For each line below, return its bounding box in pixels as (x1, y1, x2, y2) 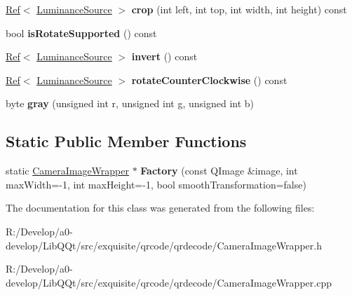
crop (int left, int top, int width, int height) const (131, 2, 347, 16)
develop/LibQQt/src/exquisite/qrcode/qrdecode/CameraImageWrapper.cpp (6, 275, 332, 289)
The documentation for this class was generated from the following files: (6, 200, 315, 215)
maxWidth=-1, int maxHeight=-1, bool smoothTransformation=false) (6, 177, 306, 191)
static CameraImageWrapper (6, 163, 129, 178)
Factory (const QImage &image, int (140, 163, 298, 178)
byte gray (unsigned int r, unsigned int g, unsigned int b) (6, 96, 255, 111)
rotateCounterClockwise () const (131, 72, 287, 87)
